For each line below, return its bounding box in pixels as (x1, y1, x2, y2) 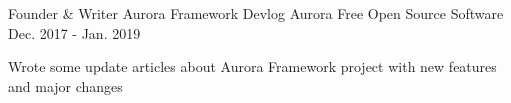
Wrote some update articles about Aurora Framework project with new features (8, 56, 497, 77)
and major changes (8, 75, 123, 96)
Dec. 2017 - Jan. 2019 (8, 22, 141, 43)
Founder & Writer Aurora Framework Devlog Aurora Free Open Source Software (8, 3, 504, 23)
